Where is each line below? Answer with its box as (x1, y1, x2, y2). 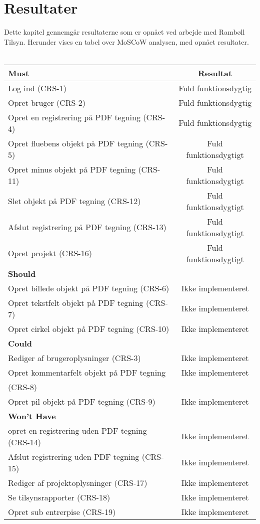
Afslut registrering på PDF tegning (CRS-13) (8, 221, 166, 233)
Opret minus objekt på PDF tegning (8, 163, 136, 175)
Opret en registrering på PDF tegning (8, 111, 140, 123)
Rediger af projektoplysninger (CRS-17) (8, 476, 147, 488)
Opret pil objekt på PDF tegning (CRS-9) (8, 395, 155, 407)
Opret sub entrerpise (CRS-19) (8, 505, 116, 517)
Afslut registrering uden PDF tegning (8, 450, 139, 462)
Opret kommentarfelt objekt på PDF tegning (8, 366, 166, 378)
